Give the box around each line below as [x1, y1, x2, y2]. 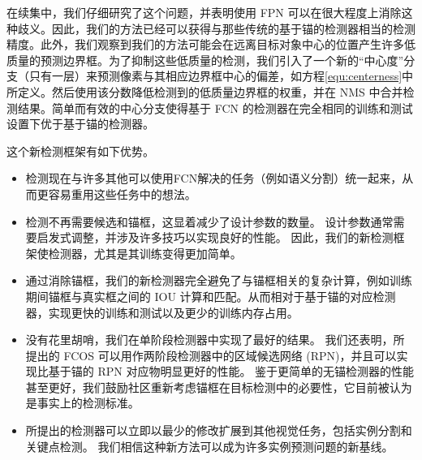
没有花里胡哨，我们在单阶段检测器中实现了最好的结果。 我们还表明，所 [25, 331, 405, 348]
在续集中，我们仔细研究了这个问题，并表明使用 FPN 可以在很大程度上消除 [6, 4, 402, 20]
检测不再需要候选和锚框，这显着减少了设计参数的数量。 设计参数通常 [25, 213, 394, 230]
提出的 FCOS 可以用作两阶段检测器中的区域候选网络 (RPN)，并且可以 [25, 346, 397, 363]
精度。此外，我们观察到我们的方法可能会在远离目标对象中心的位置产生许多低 [6, 36, 416, 53]
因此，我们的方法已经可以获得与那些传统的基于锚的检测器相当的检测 [51, 19, 416, 37]
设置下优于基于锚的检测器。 [6, 115, 154, 132]
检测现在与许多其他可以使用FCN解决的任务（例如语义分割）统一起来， [25, 170, 403, 187]
